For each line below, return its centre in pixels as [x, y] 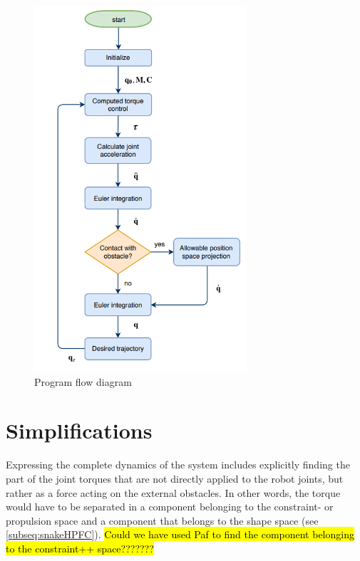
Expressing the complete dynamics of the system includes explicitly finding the [178, 465]
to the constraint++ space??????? [80, 548]
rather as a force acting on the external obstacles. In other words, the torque [173, 492]
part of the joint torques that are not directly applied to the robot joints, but [175, 478]
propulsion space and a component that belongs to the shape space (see [162, 520]
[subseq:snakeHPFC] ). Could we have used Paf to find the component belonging [180, 534]
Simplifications [79, 430]
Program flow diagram [83, 381]
